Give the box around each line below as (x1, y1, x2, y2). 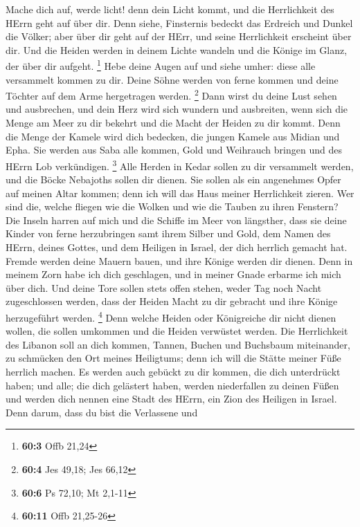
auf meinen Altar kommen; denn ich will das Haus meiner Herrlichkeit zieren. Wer (6, 185, 354, 200)
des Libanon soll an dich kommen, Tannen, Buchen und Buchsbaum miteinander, (6, 337, 350, 351)
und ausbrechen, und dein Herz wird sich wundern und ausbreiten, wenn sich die (6, 102, 348, 116)
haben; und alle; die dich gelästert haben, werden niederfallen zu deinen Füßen (6, 378, 339, 392)
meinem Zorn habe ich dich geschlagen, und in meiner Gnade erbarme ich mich (6, 267, 341, 281)
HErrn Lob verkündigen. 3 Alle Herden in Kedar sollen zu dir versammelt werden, (6, 156, 354, 173)
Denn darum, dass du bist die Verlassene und (6, 405, 198, 419)
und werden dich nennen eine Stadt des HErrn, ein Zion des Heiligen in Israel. (6, 391, 337, 406)
